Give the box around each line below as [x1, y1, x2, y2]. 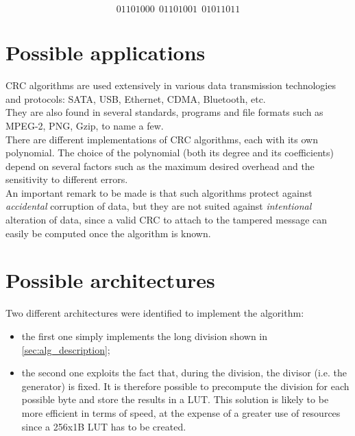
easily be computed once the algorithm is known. [5, 226, 211, 240]
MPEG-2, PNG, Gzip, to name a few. [5, 118, 164, 132]
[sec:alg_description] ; [21, 342, 110, 356]
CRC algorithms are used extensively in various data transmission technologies [5, 78, 336, 93]
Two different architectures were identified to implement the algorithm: [5, 306, 304, 320]
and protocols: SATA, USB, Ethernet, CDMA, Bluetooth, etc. [5, 91, 266, 106]
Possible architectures [5, 266, 215, 294]
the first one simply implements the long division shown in [21, 328, 267, 343]
